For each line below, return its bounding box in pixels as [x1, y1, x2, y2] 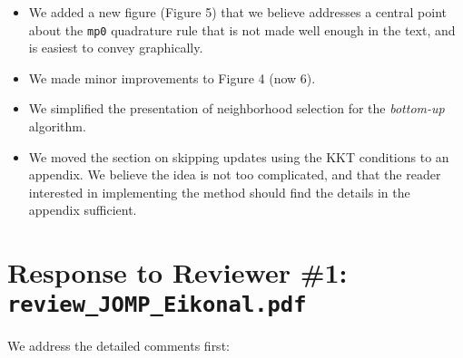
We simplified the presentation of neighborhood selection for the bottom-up [28, 99, 445, 118]
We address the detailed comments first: [7, 336, 230, 355]
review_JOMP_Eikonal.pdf [7, 292, 307, 318]
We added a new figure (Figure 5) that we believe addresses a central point [28, 3, 448, 21]
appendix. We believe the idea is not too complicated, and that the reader [28, 165, 441, 184]
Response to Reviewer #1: [7, 254, 348, 291]
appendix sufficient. [28, 200, 137, 219]
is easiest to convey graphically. [28, 38, 203, 57]
